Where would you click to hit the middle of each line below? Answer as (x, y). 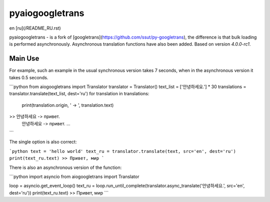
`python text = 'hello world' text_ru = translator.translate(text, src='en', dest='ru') (122, 151)
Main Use (24, 58)
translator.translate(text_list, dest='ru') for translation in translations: (79, 94)
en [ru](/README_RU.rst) (35, 28)
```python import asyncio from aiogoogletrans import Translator (74, 176)
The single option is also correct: (43, 142)
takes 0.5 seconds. (29, 77)
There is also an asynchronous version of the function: (65, 167)
